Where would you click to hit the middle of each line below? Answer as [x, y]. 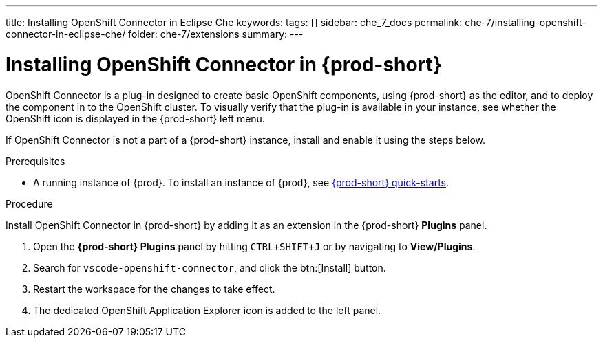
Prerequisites [35, 161]
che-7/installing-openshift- [526, 22]
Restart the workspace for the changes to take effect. [154, 289]
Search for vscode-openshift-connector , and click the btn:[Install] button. [210, 267]
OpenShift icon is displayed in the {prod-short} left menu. [135, 118]
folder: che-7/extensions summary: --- [216, 34]
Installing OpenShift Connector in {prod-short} [224, 64]
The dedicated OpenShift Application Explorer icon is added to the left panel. [207, 310]
